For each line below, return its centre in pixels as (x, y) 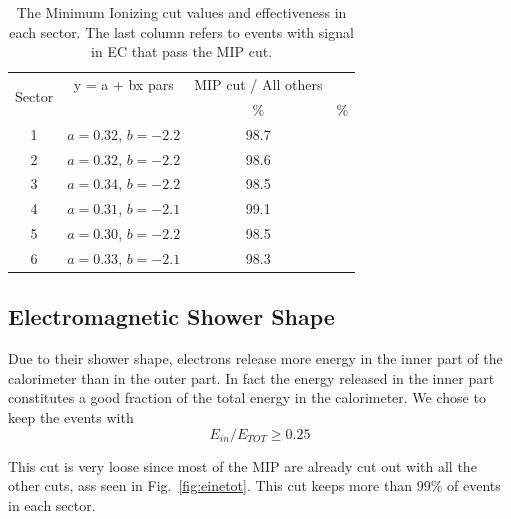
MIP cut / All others (258, 84)
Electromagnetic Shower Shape (171, 316)
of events (474, 485)
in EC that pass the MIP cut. (182, 51)
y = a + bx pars (123, 84)
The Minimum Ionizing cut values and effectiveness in (181, 12)
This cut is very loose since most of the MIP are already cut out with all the (242, 465)
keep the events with (71, 417)
